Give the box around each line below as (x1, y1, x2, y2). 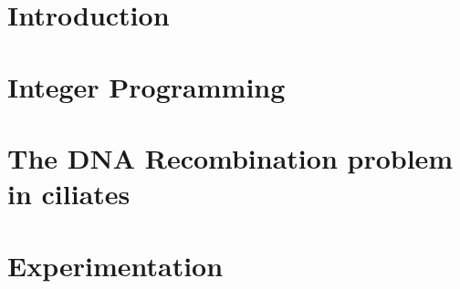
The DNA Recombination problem (7, 139, 454, 176)
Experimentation (7, 246, 224, 284)
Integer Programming (7, 67, 286, 105)
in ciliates (7, 175, 131, 212)
